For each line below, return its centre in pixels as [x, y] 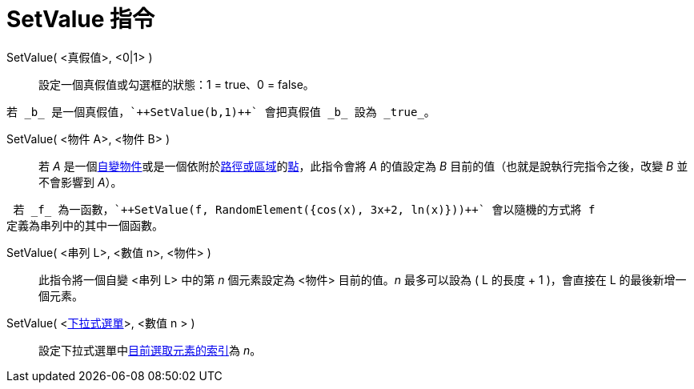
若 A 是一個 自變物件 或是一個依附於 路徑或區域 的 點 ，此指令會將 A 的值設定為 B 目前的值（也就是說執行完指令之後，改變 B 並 [363, 166]
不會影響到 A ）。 [80, 182]
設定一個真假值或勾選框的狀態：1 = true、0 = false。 [177, 84]
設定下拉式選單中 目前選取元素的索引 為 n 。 [150, 350]
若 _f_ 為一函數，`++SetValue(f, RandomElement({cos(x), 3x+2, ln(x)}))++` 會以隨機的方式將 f [304, 209]
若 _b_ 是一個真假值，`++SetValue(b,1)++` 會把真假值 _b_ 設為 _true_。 [221, 112]
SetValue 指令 [80, 19]
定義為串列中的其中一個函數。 [85, 225]
